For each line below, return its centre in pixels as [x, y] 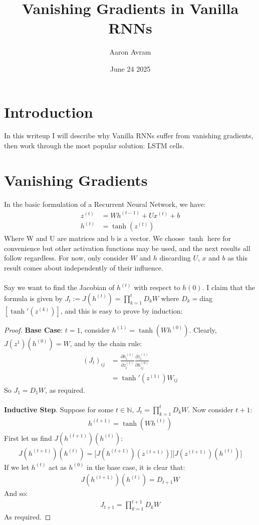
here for [219, 238]
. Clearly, [203, 329]
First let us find [28, 438]
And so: [16, 493]
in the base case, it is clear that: [136, 467]
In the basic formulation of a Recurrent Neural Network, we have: [105, 204]
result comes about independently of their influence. [84, 268]
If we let [17, 467]
